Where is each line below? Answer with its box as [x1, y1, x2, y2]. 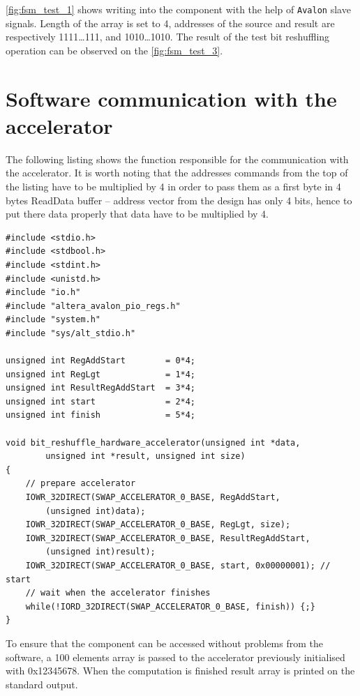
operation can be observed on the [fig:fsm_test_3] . [6, 43, 223, 57]
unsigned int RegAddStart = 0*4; [6, 356, 196, 366]
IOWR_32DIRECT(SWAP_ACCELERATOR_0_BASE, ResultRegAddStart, [25, 533, 310, 543]
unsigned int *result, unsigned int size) [45, 451, 246, 462]
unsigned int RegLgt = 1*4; [6, 369, 196, 379]
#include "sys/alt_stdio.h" [6, 328, 136, 338]
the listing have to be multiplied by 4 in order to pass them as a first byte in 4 [6, 179, 341, 193]
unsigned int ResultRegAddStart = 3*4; [6, 383, 196, 393]
